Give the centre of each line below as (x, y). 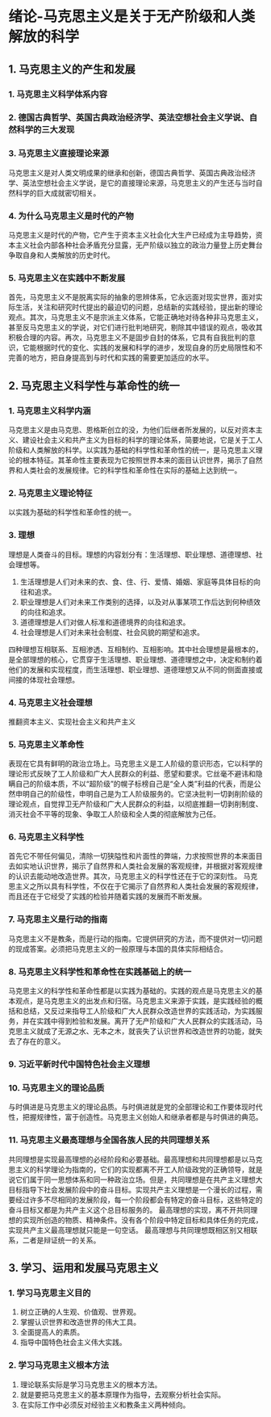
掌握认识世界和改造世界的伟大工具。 (80, 1322)
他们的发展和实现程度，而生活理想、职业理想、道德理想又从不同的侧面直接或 (135, 669)
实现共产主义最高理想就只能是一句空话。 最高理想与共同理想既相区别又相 (129, 1230)
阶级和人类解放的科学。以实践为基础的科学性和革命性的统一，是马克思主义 (132, 450)
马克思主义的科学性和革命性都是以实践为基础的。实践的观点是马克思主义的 (132, 991)
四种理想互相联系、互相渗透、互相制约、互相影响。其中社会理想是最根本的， (135, 649)
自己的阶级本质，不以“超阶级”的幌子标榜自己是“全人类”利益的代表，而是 (134, 784)
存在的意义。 (44, 1041)
